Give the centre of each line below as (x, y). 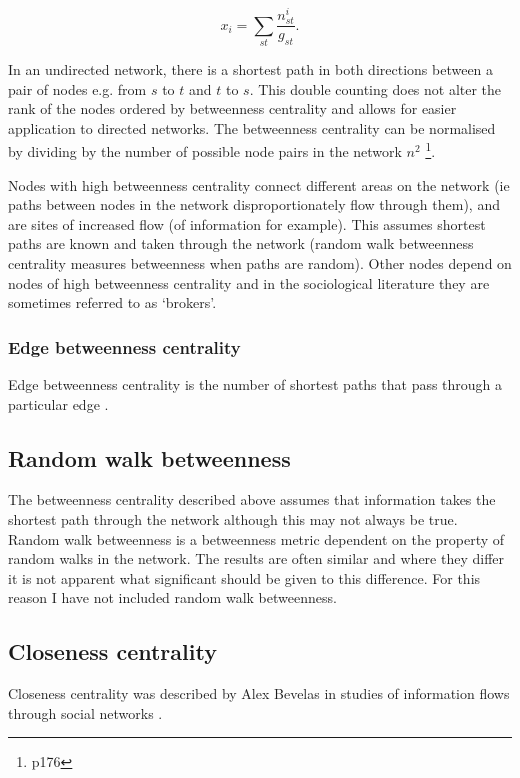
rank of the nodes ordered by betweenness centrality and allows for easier (232, 108)
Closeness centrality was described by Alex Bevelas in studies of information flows (259, 693)
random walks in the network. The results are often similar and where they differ (256, 558)
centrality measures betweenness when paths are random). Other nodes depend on (260, 263)
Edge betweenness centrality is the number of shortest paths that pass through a (255, 384)
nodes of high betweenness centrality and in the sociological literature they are (249, 282)
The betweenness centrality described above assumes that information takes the (252, 499)
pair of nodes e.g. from (77, 88)
